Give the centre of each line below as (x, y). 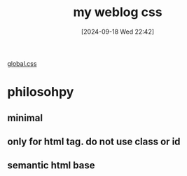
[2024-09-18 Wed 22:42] (118, 32)
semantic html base (51, 165)
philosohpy (41, 92)
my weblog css (118, 12)
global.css (22, 63)
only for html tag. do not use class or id (94, 141)
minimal (25, 117)
